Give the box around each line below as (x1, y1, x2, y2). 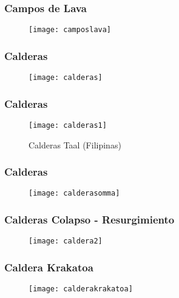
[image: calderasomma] (29, 189, 120, 198)
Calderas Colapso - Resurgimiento (4, 212, 175, 227)
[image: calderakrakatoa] (29, 285, 133, 294)
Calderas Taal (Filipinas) (29, 138, 121, 151)
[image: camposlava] (29, 25, 112, 35)
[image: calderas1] (29, 121, 107, 130)
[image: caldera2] (29, 237, 103, 246)
